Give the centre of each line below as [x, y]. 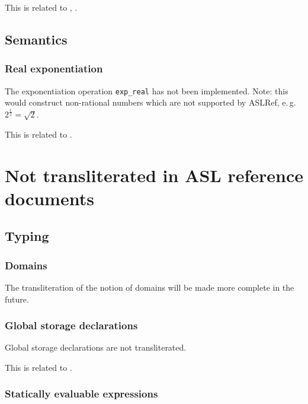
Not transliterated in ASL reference [154, 175]
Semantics [36, 39]
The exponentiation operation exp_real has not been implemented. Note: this [147, 90]
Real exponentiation [54, 69]
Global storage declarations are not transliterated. [96, 347]
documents [49, 198]
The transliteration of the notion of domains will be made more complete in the [150, 287]
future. [17, 299]
